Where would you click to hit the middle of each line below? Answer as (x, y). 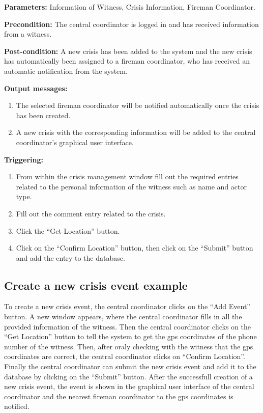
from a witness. (28, 34)
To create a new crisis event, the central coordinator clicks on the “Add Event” (127, 306)
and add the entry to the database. (70, 257)
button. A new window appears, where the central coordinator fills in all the (123, 316)
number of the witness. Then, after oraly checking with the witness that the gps (129, 346)
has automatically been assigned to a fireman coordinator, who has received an (127, 61)
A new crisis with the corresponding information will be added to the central (136, 132)
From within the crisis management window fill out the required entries (127, 176)
